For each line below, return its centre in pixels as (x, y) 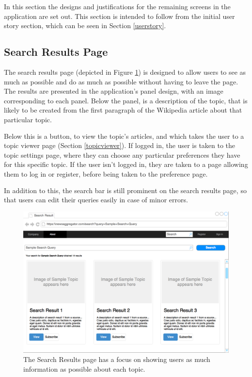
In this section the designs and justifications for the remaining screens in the (117, 6)
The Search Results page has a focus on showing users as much (117, 359)
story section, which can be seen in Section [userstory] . (85, 25)
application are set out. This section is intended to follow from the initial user (119, 16)
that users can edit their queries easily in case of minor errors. (96, 200)
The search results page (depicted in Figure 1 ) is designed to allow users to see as (125, 72)
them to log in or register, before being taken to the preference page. (106, 173)
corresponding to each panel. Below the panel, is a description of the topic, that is (126, 100)
